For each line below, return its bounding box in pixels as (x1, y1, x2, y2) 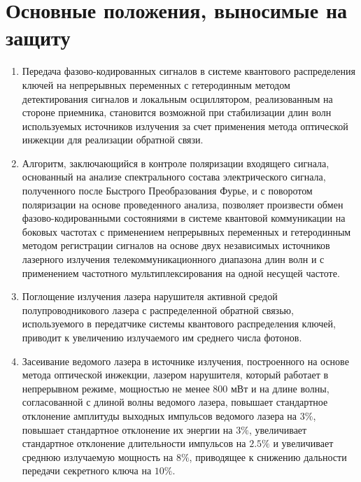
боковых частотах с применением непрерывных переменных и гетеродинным (22, 224, 351, 239)
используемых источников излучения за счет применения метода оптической (22, 118, 348, 133)
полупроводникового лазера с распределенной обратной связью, (22, 302, 294, 317)
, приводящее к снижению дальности (189, 449, 347, 464)
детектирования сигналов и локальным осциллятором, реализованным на (22, 91, 333, 106)
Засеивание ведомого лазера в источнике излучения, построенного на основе (22, 353, 349, 368)
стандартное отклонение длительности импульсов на (22, 436, 246, 451)
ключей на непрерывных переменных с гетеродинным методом (22, 77, 290, 92)
